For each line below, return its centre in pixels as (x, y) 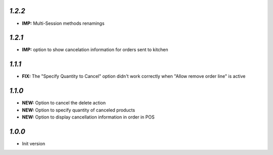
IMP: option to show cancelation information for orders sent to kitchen (95, 50)
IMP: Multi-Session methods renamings (63, 23)
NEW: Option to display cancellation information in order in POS (88, 117)
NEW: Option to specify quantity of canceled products (79, 110)
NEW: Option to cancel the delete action (64, 103)
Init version (34, 143)
